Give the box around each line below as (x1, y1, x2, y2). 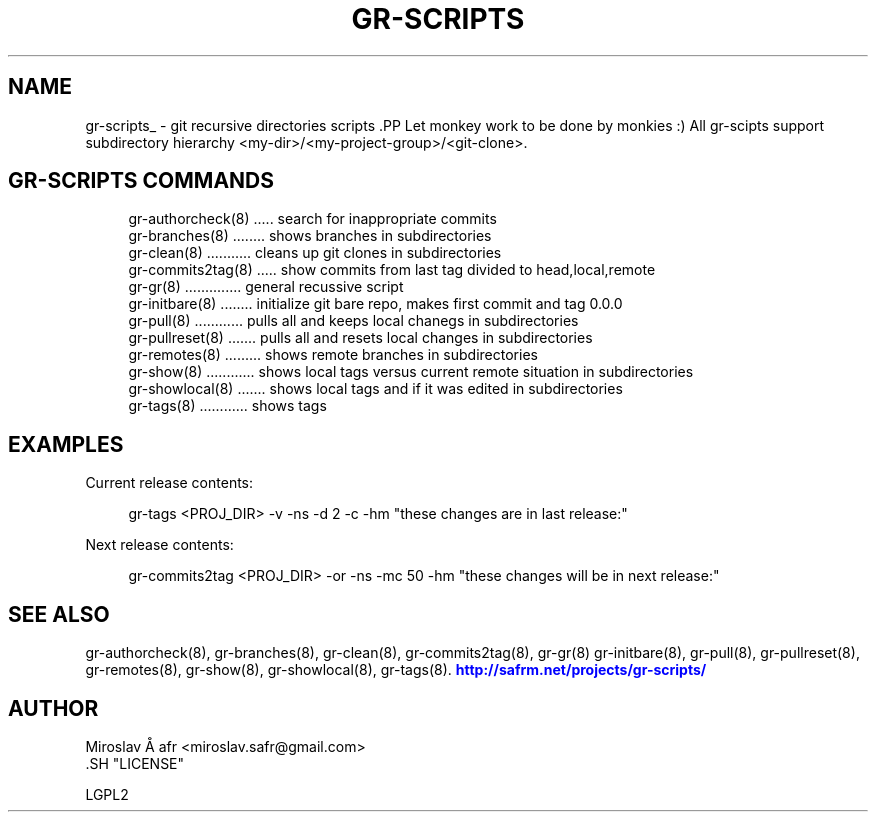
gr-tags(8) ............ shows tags (128, 397, 327, 415)
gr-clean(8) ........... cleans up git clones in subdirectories (128, 244, 502, 262)
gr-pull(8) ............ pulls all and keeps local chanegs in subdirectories (128, 312, 579, 330)
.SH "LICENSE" (85, 754, 185, 772)
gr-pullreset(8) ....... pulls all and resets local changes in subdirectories (128, 329, 593, 347)
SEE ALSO (8, 601, 110, 627)
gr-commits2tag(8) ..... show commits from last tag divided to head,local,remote (128, 261, 656, 279)
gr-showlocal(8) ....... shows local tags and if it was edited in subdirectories (128, 380, 623, 398)
